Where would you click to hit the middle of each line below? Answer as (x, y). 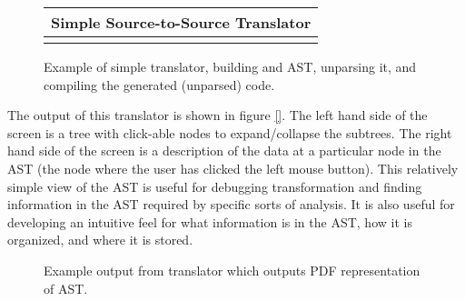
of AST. (66, 288)
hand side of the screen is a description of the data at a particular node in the (224, 150)
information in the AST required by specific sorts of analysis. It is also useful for (231, 204)
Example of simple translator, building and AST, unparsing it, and (230, 66)
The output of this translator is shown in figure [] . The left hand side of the (218, 115)
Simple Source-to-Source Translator (181, 22)
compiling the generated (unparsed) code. (159, 84)
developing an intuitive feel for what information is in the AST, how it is (210, 221)
